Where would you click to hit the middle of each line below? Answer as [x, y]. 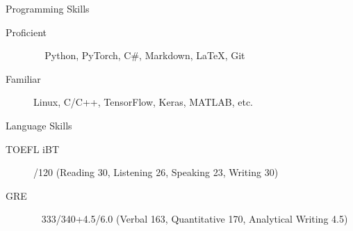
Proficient [26, 32]
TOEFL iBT [32, 149]
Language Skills [39, 125]
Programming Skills [48, 8]
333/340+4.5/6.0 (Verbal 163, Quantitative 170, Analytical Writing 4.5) [195, 219]
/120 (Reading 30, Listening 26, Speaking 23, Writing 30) [156, 172]
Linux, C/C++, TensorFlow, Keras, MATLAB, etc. [143, 102]
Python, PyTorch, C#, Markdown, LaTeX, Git [145, 55]
